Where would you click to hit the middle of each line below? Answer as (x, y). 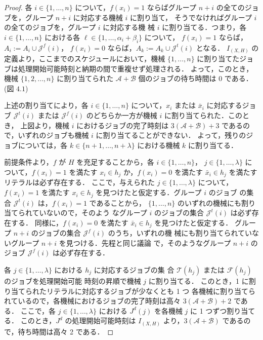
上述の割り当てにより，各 (46, 105)
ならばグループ (172, 7)
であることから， (118, 202)
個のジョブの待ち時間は (177, 78)
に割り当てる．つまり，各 (204, 27)
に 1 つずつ (209, 310)
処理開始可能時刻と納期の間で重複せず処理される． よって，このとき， (136, 68)
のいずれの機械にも (209, 202)
